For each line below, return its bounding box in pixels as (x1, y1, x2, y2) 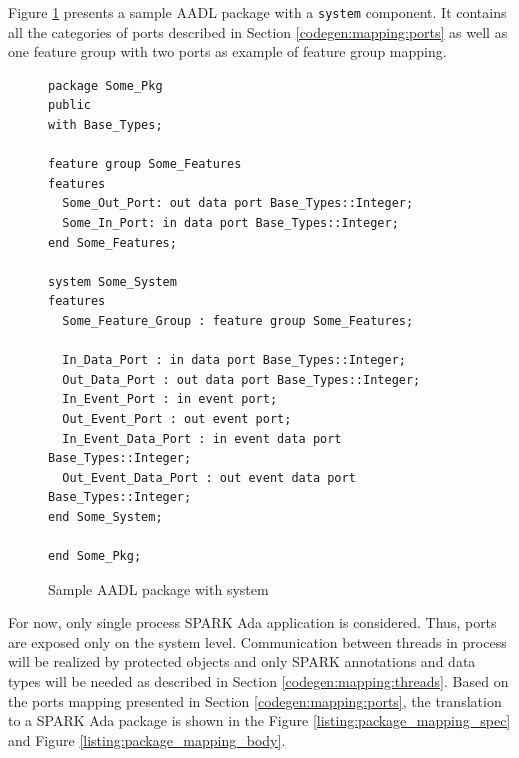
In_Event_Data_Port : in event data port (62, 431, 342, 446)
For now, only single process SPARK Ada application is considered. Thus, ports (8, 612, 497, 633)
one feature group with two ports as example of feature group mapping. (8, 41, 447, 62)
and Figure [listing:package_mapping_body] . (8, 729, 286, 750)
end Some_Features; (48, 235, 177, 250)
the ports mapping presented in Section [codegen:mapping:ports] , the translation (8, 690, 502, 711)
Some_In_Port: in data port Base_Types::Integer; (62, 216, 399, 230)
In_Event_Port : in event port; (62, 392, 278, 407)
